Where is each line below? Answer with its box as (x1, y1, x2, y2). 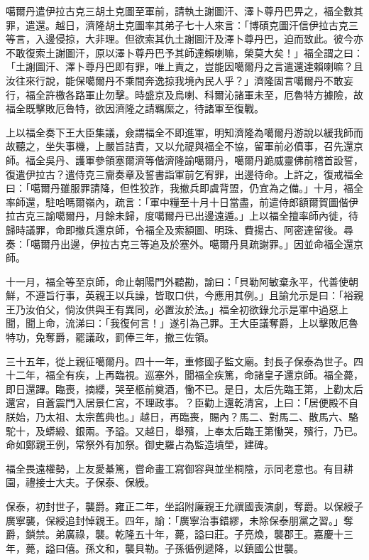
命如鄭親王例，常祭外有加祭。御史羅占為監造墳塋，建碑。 (6, 437, 274, 452)
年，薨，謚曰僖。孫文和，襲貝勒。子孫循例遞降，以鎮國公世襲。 (6, 540, 304, 555)
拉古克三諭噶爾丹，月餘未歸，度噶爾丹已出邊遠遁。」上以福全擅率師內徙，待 (6, 208, 358, 223)
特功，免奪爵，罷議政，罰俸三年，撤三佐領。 (6, 330, 214, 345)
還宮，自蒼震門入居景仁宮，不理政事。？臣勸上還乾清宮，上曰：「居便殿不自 (6, 395, 358, 410)
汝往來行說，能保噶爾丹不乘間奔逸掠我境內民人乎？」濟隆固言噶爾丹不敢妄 (6, 72, 353, 87)
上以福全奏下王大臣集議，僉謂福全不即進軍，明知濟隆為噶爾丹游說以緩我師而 (6, 124, 363, 139)
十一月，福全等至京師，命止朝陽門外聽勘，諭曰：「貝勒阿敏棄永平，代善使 (6, 274, 348, 289)
